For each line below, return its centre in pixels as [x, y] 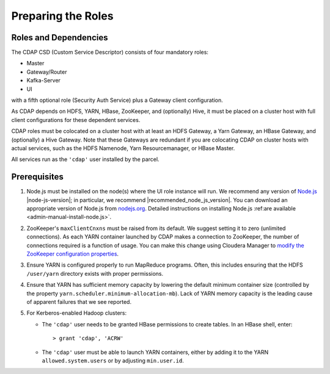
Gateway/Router [47, 72]
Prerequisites [37, 177]
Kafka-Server [44, 81]
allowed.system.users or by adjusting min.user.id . [113, 361]
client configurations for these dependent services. [76, 120]
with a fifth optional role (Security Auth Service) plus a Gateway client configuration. [117, 100]
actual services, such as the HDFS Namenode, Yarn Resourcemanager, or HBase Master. [123, 148]
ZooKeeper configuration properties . [73, 254]
